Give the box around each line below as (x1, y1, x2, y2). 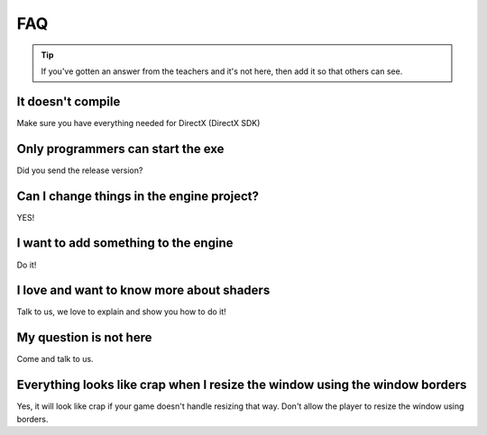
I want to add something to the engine (16, 235, 234, 251)
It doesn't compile (16, 94, 121, 109)
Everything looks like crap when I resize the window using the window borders (16, 377, 467, 393)
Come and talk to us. (16, 354, 94, 365)
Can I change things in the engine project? (16, 188, 259, 204)
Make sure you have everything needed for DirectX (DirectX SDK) (16, 117, 261, 128)
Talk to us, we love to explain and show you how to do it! (16, 306, 227, 317)
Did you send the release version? (16, 165, 143, 176)
